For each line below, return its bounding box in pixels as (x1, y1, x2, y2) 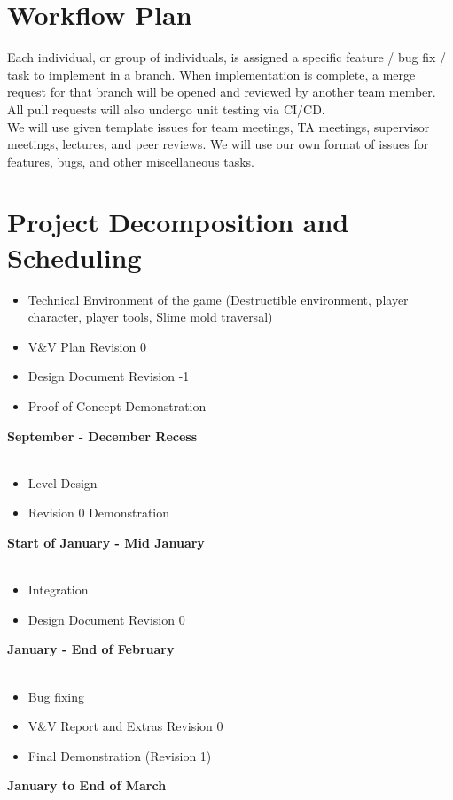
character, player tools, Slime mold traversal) (27, 307, 273, 326)
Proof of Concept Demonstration (27, 396, 207, 415)
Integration (27, 580, 89, 599)
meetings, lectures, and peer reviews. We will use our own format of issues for (7, 135, 429, 153)
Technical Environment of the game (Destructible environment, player (27, 290, 409, 308)
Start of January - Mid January (7, 532, 205, 551)
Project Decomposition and (7, 204, 349, 240)
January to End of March (7, 776, 167, 795)
